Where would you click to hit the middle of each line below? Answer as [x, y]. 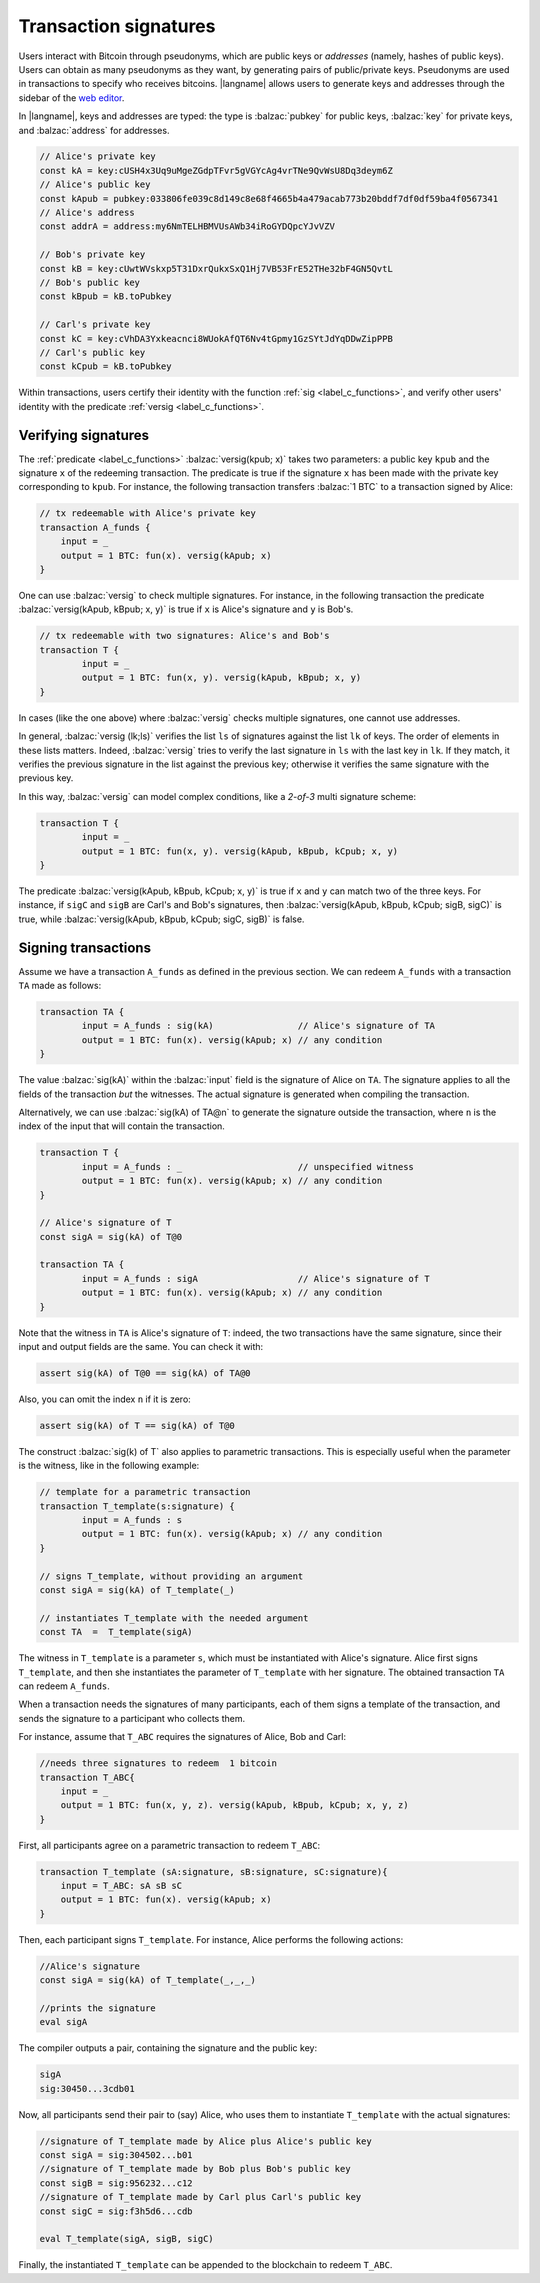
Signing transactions [85, 947]
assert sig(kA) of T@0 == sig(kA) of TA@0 [145, 1373]
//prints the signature [98, 2008]
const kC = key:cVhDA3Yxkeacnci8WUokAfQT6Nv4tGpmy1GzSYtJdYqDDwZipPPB [216, 338]
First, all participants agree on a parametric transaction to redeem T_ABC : [169, 1845]
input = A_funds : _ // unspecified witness [248, 1166]
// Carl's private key [95, 324]
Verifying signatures [84, 435]
